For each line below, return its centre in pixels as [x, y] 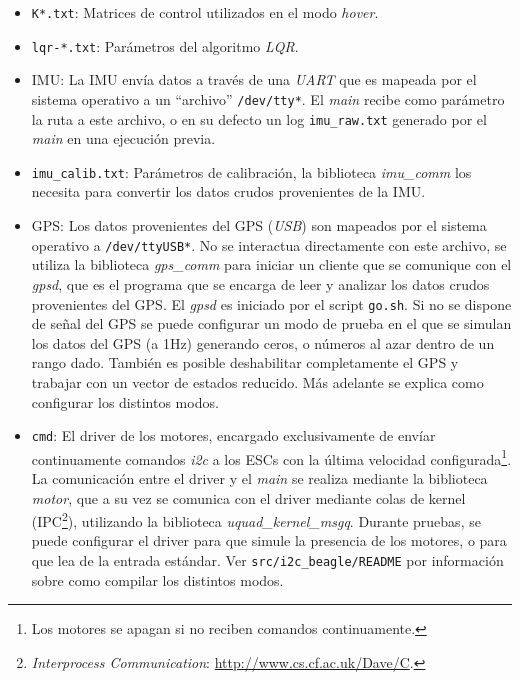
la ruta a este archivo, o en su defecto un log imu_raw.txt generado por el [259, 118]
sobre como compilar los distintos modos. [157, 579]
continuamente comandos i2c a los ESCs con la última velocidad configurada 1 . [271, 457]
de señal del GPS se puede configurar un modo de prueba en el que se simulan [271, 323]
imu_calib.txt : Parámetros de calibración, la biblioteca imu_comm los [251, 171]
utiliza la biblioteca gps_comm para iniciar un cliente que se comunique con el [271, 264]
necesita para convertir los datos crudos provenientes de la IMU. [228, 191]
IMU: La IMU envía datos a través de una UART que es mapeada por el [254, 79]
